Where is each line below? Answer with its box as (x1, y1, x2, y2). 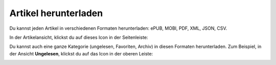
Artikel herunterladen (9, 8, 103, 19)
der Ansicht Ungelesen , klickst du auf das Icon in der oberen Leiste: (9, 50, 153, 56)
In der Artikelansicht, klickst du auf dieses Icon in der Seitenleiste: (9, 34, 148, 40)
